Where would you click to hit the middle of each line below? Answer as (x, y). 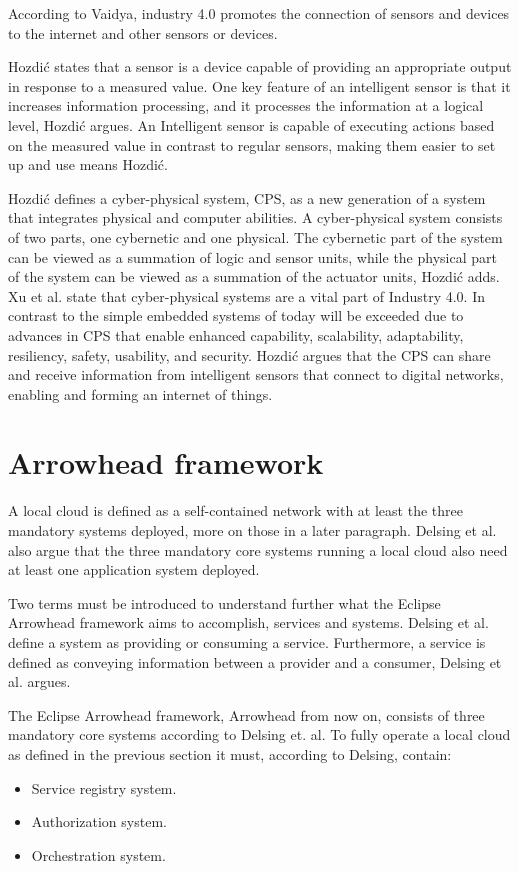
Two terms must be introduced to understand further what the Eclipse (224, 602)
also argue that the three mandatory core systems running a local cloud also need (258, 549)
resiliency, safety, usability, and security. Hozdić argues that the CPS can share (249, 354)
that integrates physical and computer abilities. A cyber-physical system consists (255, 217)
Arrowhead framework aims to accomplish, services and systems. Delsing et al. (248, 622)
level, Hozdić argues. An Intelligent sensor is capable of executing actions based (251, 124)
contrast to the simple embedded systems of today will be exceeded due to (236, 315)
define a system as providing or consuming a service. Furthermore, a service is (247, 641)
